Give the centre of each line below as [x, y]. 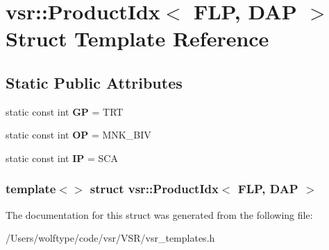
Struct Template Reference [137, 38]
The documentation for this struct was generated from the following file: [159, 214]
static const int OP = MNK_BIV [78, 135]
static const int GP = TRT [65, 111]
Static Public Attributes [94, 82]
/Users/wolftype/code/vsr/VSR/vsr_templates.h [110, 238]
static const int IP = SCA [62, 158]
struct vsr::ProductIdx [154, 189]
